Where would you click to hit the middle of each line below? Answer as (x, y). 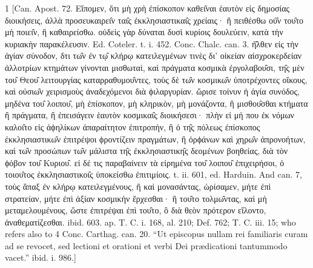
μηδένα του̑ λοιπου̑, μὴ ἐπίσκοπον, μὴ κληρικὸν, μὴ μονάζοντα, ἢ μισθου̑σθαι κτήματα (156, 103)
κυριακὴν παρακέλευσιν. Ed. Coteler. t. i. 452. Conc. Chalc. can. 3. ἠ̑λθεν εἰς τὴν (152, 43)
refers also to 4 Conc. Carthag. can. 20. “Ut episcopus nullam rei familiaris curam (156, 234)
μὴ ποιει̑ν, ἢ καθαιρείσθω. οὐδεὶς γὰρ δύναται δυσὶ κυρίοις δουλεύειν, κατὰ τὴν (144, 32)
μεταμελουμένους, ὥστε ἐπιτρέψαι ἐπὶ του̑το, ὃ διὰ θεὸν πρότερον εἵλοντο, (136, 210)
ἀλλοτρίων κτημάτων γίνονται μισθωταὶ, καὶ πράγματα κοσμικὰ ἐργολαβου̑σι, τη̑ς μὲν (155, 67)
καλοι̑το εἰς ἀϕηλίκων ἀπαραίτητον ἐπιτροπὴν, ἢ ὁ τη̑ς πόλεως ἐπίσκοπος (133, 126)
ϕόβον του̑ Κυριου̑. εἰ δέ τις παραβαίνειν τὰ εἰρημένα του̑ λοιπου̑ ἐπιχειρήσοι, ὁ (145, 162)
